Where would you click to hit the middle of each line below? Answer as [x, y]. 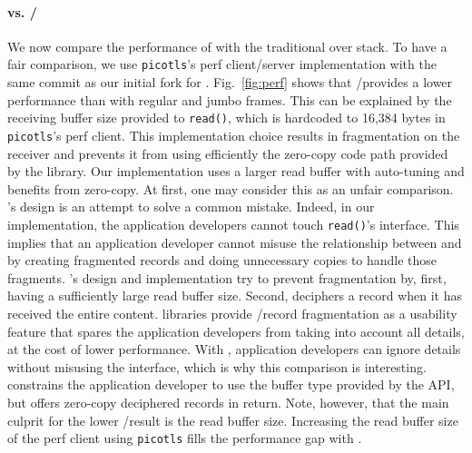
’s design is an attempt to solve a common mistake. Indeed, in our [191, 207]
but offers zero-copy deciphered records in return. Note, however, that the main [228, 402]
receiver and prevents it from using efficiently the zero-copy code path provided [228, 153]
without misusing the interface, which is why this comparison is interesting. [217, 366]
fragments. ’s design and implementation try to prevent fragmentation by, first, [227, 277]
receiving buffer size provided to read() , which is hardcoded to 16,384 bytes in [226, 118]
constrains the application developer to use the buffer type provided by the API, [231, 384]
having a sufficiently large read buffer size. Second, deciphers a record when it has [235, 295]
